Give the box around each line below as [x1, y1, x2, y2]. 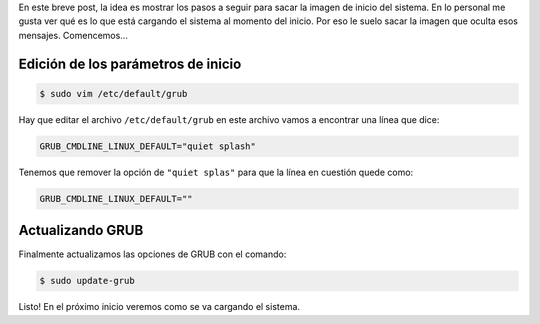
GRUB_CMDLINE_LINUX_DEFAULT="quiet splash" [39, 140, 257, 152]
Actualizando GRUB [18, 222, 144, 239]
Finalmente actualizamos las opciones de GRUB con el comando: [18, 248, 287, 260]
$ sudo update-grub [39, 275, 135, 287]
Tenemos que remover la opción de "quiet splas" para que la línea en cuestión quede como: [18, 166, 414, 178]
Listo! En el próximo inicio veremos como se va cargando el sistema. [18, 301, 300, 313]
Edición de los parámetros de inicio [18, 55, 242, 72]
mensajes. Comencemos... [18, 29, 129, 41]
